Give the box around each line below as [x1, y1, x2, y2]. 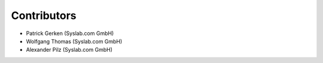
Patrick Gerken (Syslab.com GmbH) [26, 30, 114, 37]
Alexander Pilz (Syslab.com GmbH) [26, 46, 113, 53]
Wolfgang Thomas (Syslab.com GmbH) [26, 37, 123, 45]
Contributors [11, 9, 77, 22]
